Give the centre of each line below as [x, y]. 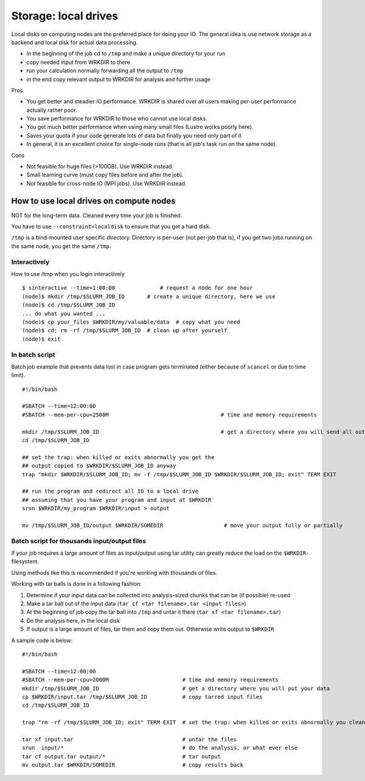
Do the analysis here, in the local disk [73, 620]
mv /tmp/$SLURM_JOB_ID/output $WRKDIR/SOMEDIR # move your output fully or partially [182, 525]
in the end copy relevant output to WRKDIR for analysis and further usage [119, 79]
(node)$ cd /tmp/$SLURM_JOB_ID [69, 305]
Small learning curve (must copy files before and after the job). [105, 175]
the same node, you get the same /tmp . [61, 246]
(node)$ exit [41, 339]
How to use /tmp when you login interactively [68, 274]
